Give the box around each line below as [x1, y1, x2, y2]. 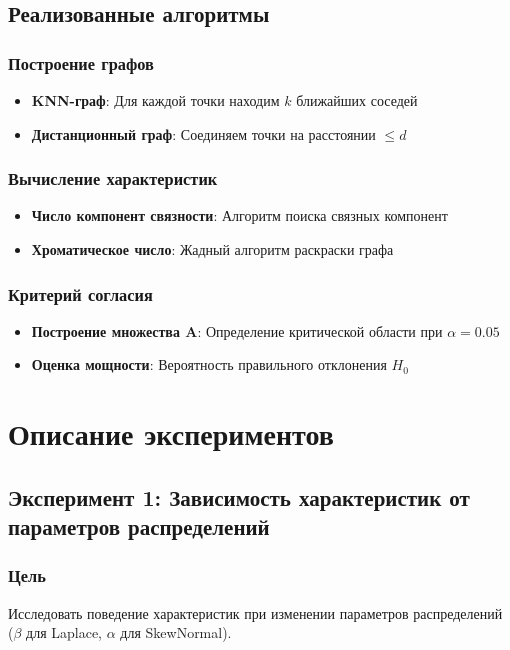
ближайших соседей [296, 90, 418, 110]
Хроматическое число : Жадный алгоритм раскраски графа [31, 239, 394, 259]
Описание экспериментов [8, 413, 334, 454]
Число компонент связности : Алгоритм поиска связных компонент [31, 205, 448, 226]
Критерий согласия [8, 281, 153, 306]
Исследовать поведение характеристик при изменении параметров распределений [8, 602, 503, 623]
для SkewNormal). [120, 622, 232, 643]
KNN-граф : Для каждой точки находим [31, 90, 280, 110]
